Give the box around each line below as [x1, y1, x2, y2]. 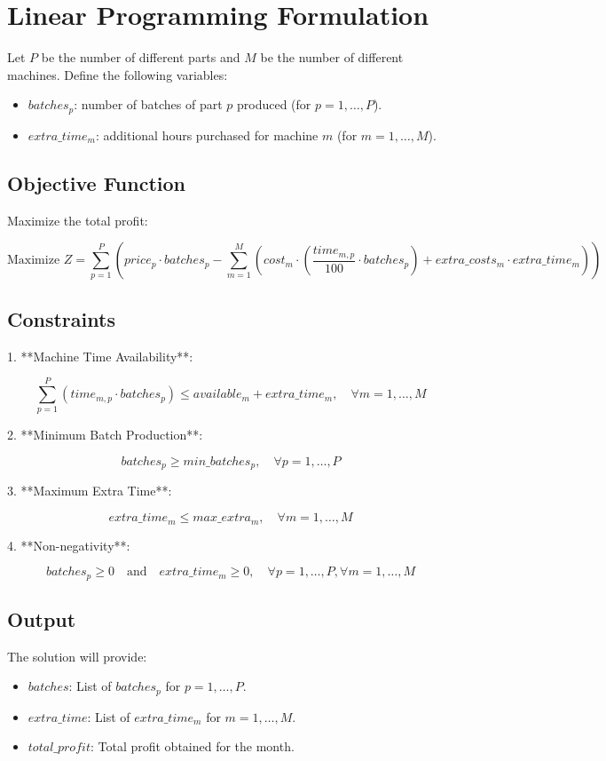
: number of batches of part [74, 95, 223, 114]
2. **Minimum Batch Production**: [7, 425, 203, 444]
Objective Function [7, 169, 186, 196]
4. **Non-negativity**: [7, 535, 130, 554]
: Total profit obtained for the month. [90, 737, 295, 756]
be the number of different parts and [41, 48, 240, 67]
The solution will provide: [7, 646, 147, 665]
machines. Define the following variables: [7, 65, 228, 83]
